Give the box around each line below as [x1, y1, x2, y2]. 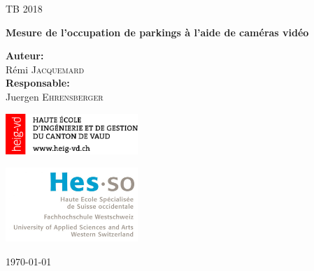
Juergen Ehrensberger [6, 89, 104, 103]
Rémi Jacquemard [6, 61, 85, 76]
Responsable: [6, 75, 70, 90]
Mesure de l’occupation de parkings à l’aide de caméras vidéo [6, 24, 309, 39]
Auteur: [6, 48, 44, 63]
